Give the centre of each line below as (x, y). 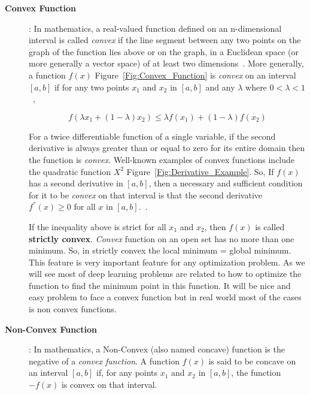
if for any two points (92, 87)
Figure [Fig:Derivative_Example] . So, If (200, 171)
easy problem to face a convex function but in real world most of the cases (165, 297)
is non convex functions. (73, 309)
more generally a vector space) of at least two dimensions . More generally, (166, 63)
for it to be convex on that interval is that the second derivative (146, 195)
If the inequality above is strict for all (98, 226)
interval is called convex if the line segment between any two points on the (165, 40)
